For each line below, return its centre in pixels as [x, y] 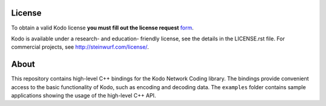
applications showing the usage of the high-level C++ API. [84, 95]
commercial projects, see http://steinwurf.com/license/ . [80, 47]
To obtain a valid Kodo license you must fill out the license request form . [103, 28]
